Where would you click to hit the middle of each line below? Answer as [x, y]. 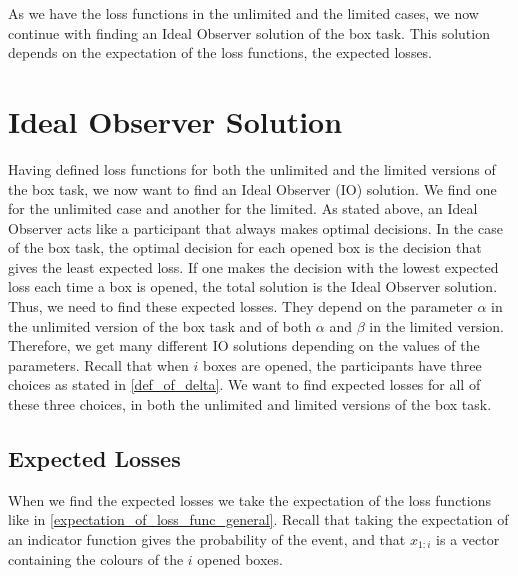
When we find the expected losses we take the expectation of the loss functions [250, 499]
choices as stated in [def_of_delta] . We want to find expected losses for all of [244, 384]
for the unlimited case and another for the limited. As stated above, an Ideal [243, 208]
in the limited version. [436, 325]
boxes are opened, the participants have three [342, 364]
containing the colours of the [96, 558]
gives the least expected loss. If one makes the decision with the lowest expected [253, 266]
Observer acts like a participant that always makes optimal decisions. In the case [255, 227]
